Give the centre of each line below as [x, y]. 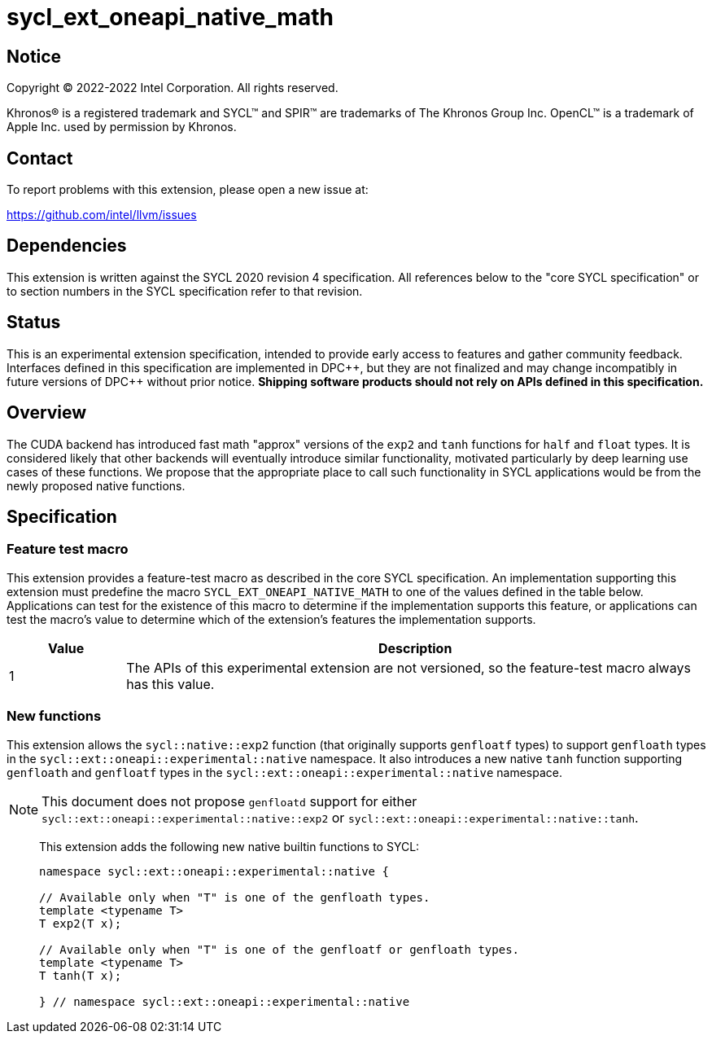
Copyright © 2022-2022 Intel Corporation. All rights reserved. [173, 88]
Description [415, 648]
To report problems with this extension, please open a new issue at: [188, 190]
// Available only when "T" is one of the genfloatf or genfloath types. [280, 949]
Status [34, 323]
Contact [40, 158]
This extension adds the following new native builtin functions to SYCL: [229, 846]
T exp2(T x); [81, 923]
